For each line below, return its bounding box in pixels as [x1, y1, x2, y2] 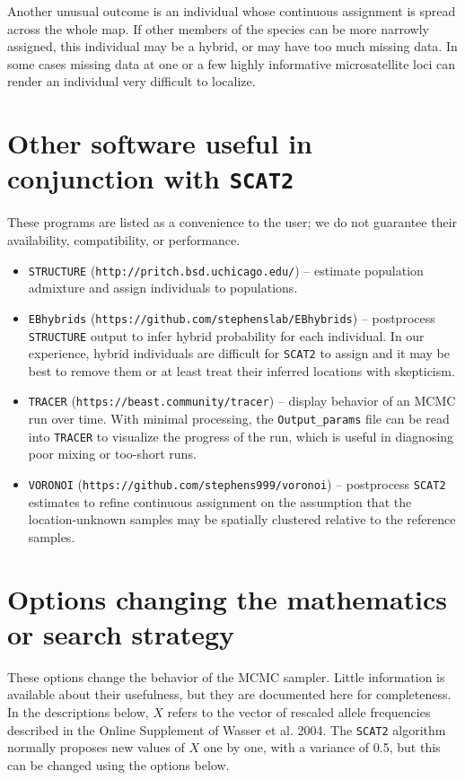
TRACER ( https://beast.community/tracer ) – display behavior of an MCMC [28, 391, 456, 410]
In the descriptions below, [7, 702, 149, 721]
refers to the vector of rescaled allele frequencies [167, 702, 431, 721]
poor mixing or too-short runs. [28, 444, 197, 463]
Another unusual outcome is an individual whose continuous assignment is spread [7, 2, 456, 20]
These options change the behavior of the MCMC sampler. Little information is [7, 667, 445, 686]
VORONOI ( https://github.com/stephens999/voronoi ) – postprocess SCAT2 [28, 474, 446, 493]
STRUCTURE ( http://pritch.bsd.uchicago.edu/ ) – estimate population [28, 260, 424, 279]
